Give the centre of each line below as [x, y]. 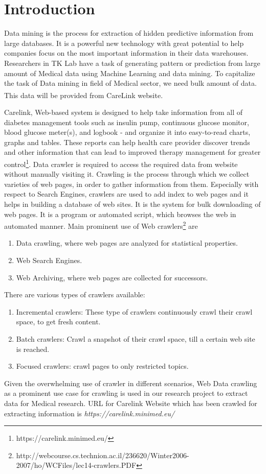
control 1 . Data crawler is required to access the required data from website [121, 163]
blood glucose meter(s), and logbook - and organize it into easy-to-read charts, [127, 132]
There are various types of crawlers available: [75, 294]
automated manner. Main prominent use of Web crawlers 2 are [101, 225]
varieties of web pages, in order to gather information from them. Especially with [131, 184]
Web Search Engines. [49, 260]
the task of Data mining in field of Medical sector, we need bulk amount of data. [130, 83]
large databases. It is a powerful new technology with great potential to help [124, 43]
